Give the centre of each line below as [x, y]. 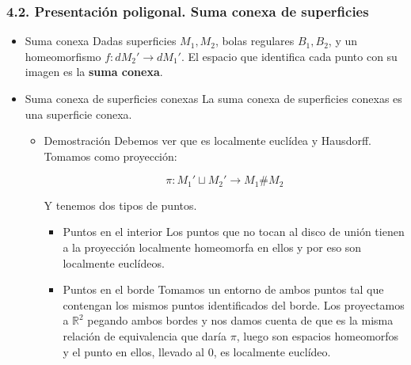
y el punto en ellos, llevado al [133, 351]
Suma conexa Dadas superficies [101, 41]
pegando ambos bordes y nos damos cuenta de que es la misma [240, 320]
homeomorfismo [63, 56]
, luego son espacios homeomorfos [318, 335]
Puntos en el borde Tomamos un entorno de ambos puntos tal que [223, 289]
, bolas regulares [255, 41]
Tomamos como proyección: [110, 156]
